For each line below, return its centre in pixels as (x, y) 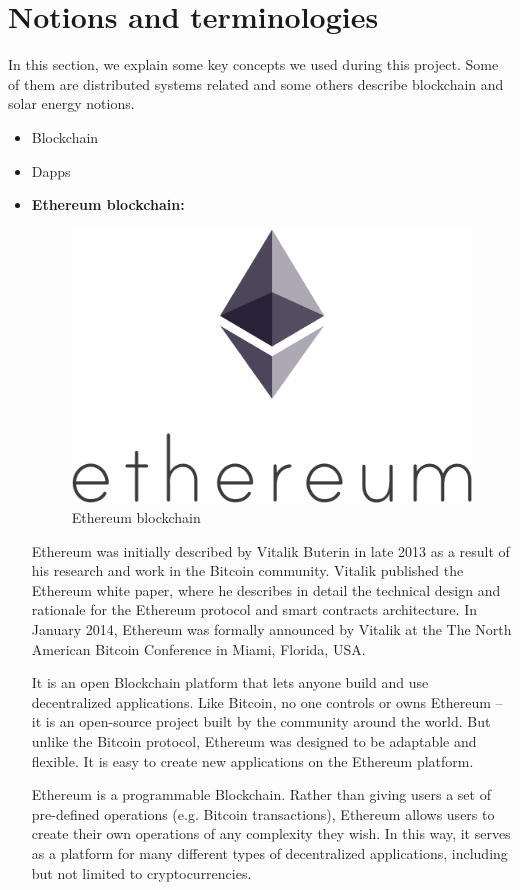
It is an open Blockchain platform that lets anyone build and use (230, 682)
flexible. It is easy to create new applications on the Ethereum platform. (252, 760)
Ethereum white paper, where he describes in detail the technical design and (266, 589)
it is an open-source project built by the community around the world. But (261, 721)
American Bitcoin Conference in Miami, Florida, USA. (198, 648)
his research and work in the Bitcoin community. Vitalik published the (247, 570)
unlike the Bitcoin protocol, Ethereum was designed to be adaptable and (254, 740)
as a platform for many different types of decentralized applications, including (269, 852)
